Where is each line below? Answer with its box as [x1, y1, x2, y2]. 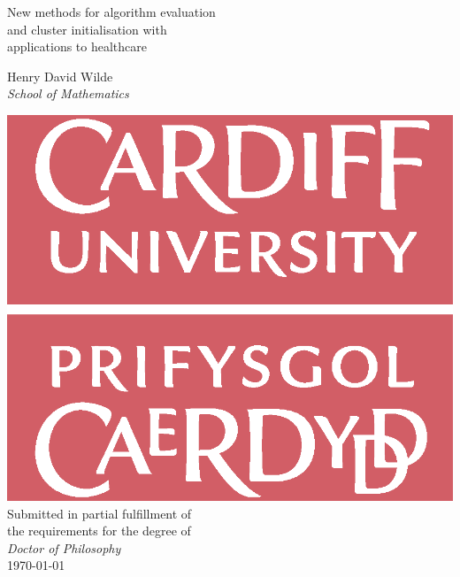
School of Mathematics [7, 84, 129, 103]
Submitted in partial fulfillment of [7, 504, 192, 522]
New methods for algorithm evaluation [7, 3, 216, 20]
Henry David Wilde [7, 66, 113, 85]
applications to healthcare [7, 37, 148, 56]
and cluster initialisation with [7, 19, 167, 38]
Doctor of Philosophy [7, 538, 121, 557]
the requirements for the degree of [7, 521, 191, 540]
